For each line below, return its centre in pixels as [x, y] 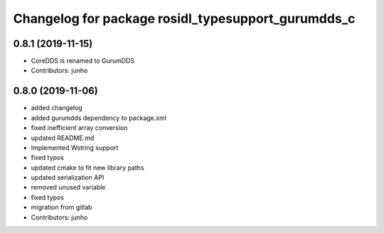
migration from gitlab [62, 207]
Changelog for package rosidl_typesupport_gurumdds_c [184, 18]
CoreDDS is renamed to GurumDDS [83, 61]
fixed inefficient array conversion [79, 128]
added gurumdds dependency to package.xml [99, 118]
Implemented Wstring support [75, 147]
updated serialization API [68, 178]
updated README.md [63, 138]
